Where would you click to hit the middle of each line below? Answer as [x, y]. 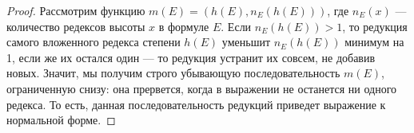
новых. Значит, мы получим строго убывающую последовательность [173, 73]
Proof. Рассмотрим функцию [76, 10]
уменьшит [246, 42]
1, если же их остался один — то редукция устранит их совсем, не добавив [191, 57]
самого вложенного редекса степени [94, 42]
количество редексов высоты [76, 26]
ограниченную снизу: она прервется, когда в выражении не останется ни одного [202, 88]
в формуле [184, 26]
